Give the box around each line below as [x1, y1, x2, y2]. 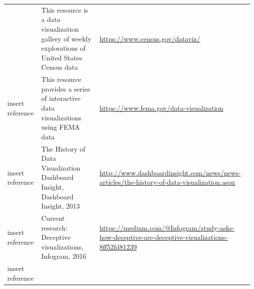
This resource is [41, 4, 88, 15]
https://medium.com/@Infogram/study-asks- [99, 222, 234, 232]
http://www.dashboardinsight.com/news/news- [99, 167, 241, 177]
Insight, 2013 [41, 201, 80, 211]
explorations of [41, 43, 85, 53]
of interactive [41, 93, 81, 103]
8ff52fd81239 [99, 241, 137, 251]
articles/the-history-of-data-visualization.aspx [99, 177, 235, 187]
